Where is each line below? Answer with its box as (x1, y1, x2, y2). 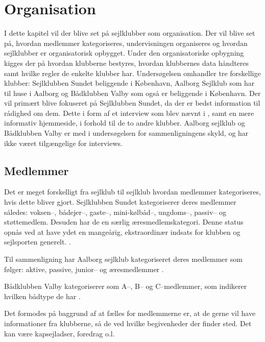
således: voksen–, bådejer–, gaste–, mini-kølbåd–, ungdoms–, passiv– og (4, 206, 226, 217)
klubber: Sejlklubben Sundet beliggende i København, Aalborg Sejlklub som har (4, 78, 255, 88)
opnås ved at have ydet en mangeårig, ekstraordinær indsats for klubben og (4, 226, 240, 237)
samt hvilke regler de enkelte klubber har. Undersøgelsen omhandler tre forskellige (4, 67, 261, 78)
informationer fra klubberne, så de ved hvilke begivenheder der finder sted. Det (4, 317, 252, 328)
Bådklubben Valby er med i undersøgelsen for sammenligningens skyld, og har (4, 128, 249, 138)
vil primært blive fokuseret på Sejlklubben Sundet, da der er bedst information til (4, 97, 260, 108)
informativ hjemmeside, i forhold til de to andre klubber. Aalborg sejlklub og (4, 117, 245, 128)
